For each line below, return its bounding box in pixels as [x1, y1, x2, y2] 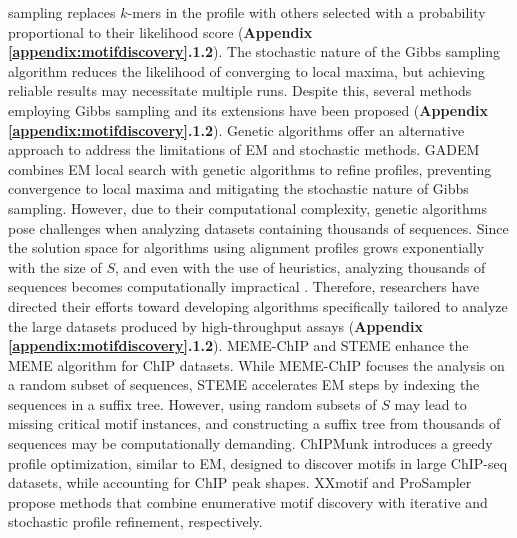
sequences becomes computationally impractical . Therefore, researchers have [8, 276, 480, 297]
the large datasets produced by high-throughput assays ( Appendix [8, 315, 423, 336]
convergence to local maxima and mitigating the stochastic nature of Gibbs [8, 178, 469, 199]
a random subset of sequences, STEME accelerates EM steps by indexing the [8, 374, 480, 395]
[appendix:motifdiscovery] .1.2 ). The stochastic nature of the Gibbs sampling [8, 41, 501, 62]
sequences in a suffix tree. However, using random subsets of [8, 393, 377, 414]
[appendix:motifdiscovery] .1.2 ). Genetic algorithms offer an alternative [8, 119, 465, 140]
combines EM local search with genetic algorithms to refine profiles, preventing [8, 158, 492, 179]
